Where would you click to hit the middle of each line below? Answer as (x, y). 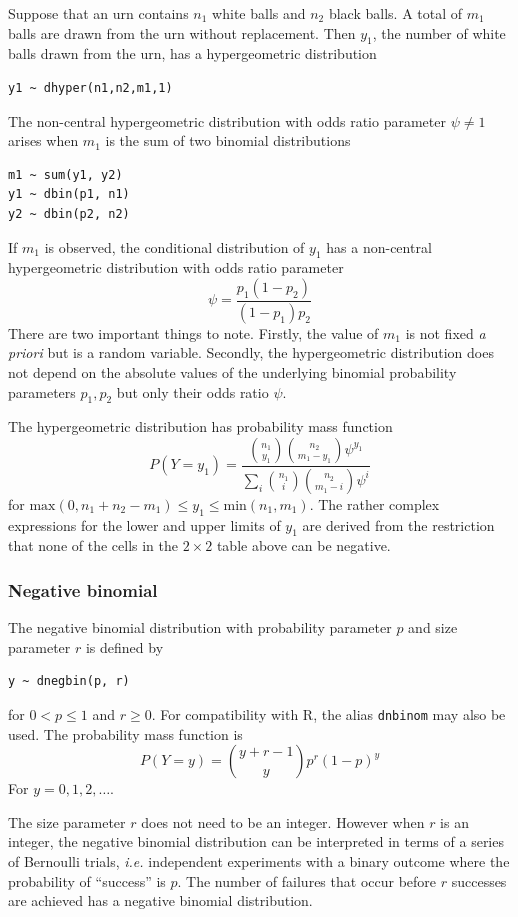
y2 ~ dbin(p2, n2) (69, 213)
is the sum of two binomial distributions (228, 140)
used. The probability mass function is (125, 733)
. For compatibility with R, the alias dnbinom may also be (328, 714)
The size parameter (67, 821)
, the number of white (439, 32)
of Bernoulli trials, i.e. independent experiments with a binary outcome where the (259, 861)
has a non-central (379, 246)
